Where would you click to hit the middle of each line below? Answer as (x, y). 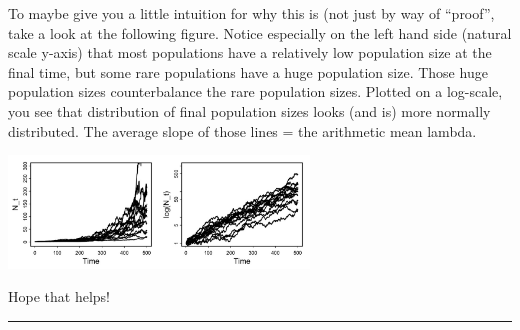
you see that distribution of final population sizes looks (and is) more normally (249, 110)
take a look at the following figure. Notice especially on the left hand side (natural (260, 32)
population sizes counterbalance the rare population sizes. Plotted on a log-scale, (255, 91)
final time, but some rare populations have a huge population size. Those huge (248, 71)
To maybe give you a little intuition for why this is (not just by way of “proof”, (251, 13)
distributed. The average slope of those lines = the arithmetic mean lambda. (242, 130)
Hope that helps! (59, 296)
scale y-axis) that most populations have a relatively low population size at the (250, 52)
